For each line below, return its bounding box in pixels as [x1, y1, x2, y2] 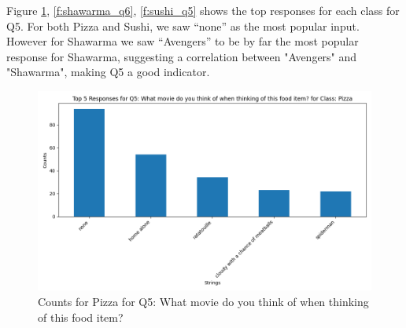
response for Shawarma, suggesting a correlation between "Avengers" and [6, 48, 357, 64]
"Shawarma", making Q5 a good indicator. [6, 64, 210, 80]
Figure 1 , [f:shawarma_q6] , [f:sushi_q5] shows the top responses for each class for [6, 2, 400, 18]
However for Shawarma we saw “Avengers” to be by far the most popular [6, 33, 359, 49]
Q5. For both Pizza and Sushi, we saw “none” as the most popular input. [6, 17, 360, 34]
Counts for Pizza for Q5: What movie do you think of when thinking [38, 293, 369, 309]
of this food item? [38, 308, 124, 325]
